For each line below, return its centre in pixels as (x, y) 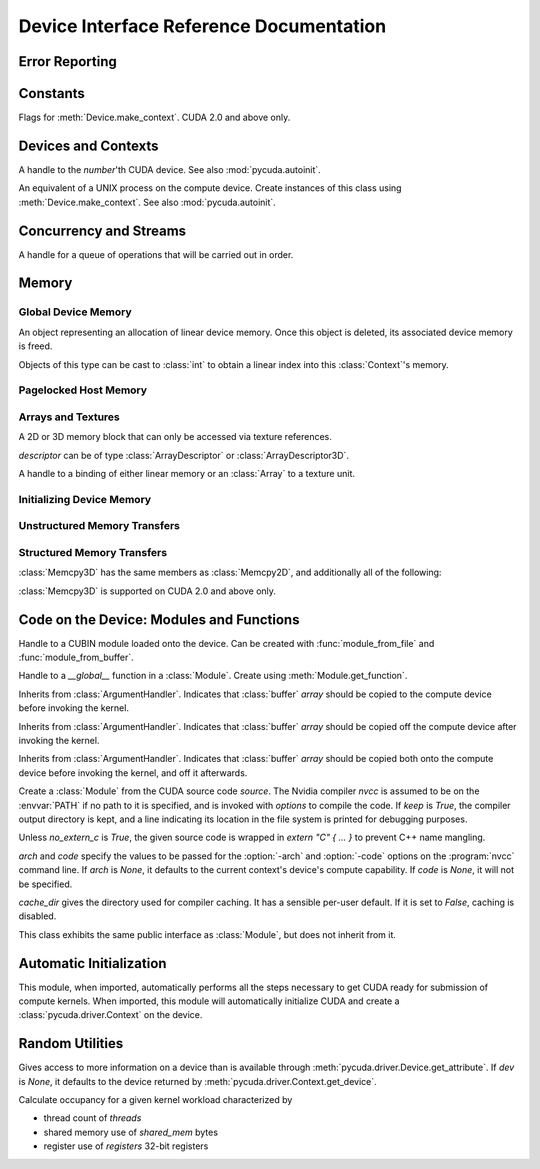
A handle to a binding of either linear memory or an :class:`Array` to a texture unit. (186, 474)
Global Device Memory (75, 312)
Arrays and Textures (69, 417)
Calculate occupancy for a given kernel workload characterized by (155, 1100)
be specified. (45, 884)
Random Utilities (71, 1043)
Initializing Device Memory (85, 499)
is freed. (35, 346)
